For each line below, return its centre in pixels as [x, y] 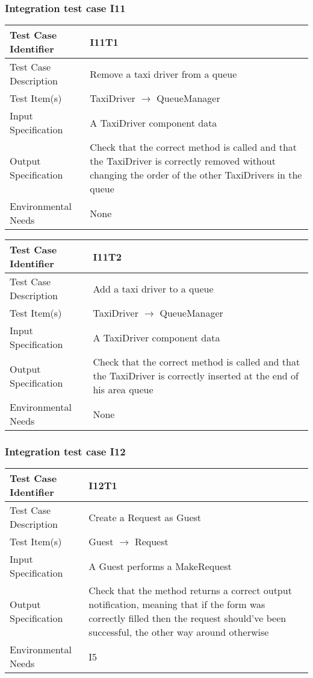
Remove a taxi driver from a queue [163, 74]
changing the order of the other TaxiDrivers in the [196, 175]
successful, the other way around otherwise [179, 632]
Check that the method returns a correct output [190, 591]
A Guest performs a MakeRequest [160, 566]
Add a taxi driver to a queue [153, 288]
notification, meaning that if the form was [177, 604]
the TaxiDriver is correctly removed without [183, 161]
